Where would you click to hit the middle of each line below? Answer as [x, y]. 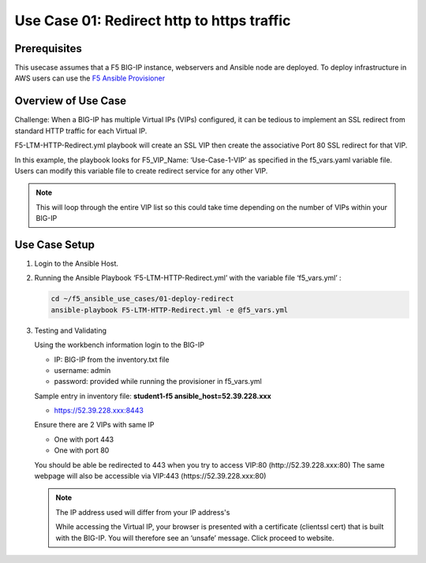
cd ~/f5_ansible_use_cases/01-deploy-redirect [142, 299]
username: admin [82, 370]
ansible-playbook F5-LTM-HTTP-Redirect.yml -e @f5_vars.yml [170, 310]
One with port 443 [84, 439]
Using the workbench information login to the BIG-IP [120, 345]
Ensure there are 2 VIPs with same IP [94, 425]
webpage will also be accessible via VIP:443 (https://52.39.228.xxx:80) [150, 476]
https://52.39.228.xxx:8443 [99, 411]
